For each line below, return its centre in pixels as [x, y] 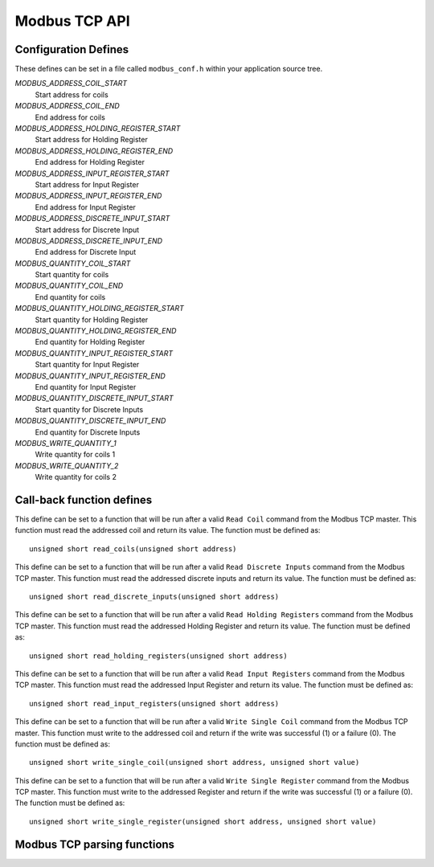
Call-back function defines [84, 499]
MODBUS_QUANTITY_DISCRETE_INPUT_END [90, 421]
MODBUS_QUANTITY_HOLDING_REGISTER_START [99, 309]
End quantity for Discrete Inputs [88, 432]
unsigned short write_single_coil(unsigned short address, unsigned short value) [194, 763]
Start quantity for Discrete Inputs [89, 409]
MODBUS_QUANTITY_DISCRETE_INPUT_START [94, 399]
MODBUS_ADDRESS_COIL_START [71, 84]
